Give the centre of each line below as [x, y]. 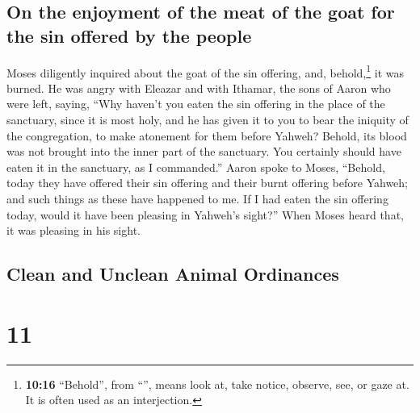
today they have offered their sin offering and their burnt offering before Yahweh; [207, 183]
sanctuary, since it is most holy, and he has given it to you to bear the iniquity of [208, 120]
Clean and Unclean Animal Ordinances [173, 274]
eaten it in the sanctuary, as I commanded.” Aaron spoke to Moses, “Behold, [196, 167]
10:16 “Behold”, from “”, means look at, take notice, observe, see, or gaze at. [217, 384]
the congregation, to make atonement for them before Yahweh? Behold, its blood [207, 135]
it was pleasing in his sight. [73, 230]
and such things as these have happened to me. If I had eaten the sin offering [197, 198]
